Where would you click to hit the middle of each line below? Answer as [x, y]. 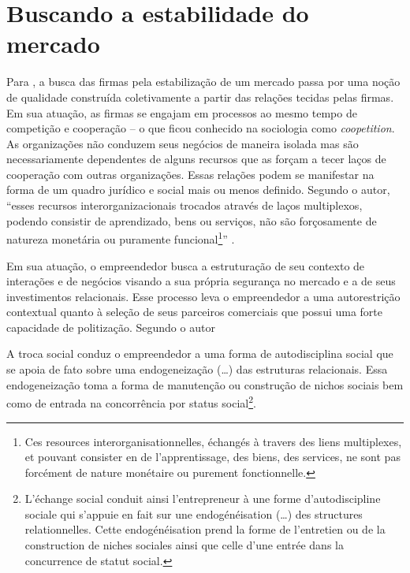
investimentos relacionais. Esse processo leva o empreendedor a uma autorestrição [203, 296]
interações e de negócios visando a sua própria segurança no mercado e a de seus [201, 281]
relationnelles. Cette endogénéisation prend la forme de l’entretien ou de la [205, 529]
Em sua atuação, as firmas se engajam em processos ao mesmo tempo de [182, 112]
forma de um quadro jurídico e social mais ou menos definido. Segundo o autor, [198, 190]
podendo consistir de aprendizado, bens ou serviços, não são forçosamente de [192, 220]
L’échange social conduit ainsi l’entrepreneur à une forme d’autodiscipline [203, 499]
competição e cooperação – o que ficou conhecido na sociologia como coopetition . [201, 128]
